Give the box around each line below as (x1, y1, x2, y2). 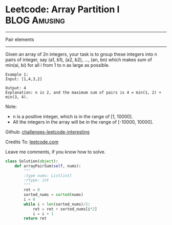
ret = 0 (24, 188, 40, 193)
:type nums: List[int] (24, 173, 72, 178)
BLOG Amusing (5, 14, 65, 26)
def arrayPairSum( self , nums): (14, 163, 81, 168)
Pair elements (5, 36, 34, 42)
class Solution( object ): (5, 158, 58, 164)
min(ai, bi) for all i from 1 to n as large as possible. (5, 62, 110, 68)
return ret (24, 216, 47, 221)
